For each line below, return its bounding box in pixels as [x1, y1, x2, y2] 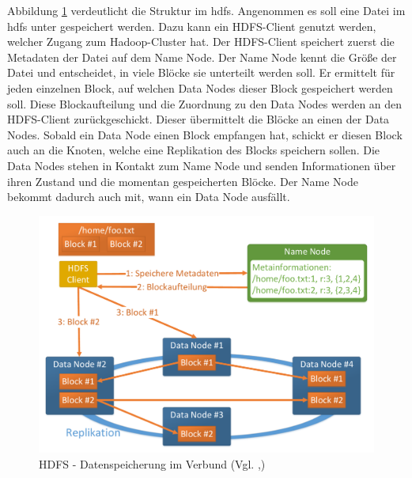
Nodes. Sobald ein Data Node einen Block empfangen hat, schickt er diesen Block [7, 126, 403, 142]
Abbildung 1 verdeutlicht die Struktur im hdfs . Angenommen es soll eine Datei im [7, 2, 406, 18]
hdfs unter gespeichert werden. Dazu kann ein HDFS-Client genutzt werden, [7, 17, 376, 34]
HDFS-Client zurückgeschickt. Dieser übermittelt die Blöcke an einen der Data [7, 111, 390, 127]
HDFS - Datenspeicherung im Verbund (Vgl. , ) [39, 455, 266, 472]
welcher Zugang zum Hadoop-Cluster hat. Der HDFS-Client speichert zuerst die [7, 33, 395, 50]
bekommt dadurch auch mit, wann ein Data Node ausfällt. [7, 188, 290, 205]
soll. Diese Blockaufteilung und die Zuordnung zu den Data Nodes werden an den [7, 95, 403, 112]
